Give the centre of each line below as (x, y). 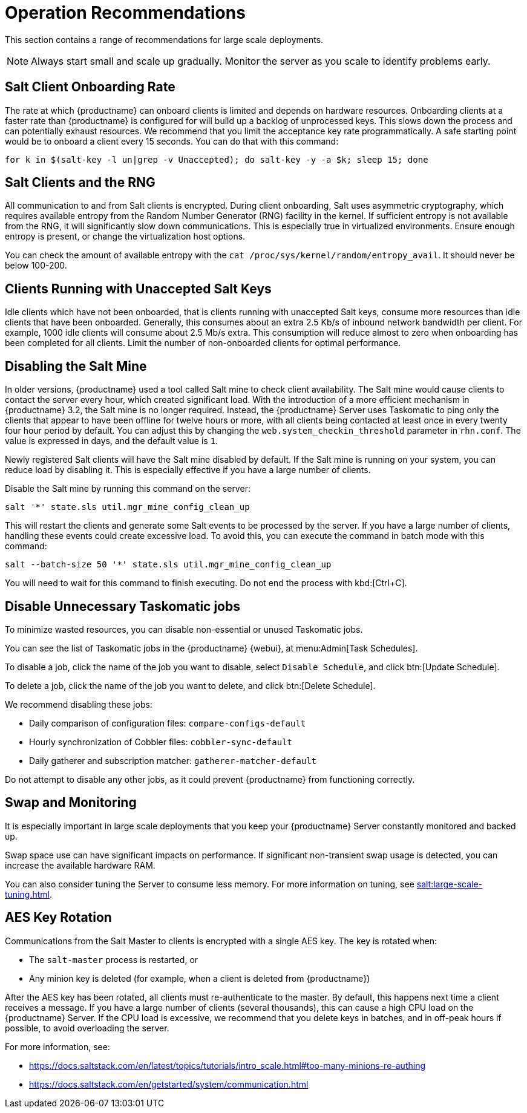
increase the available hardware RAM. (80, 865)
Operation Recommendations (125, 13)
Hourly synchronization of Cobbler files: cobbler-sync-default (161, 742)
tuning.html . (28, 894)
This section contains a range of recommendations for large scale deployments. (164, 39)
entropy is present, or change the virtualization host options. (125, 237)
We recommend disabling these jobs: (79, 704)
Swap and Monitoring (71, 803)
